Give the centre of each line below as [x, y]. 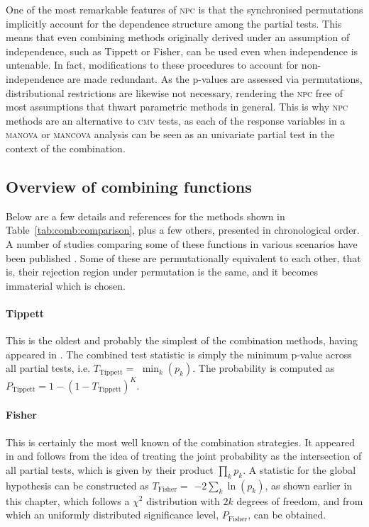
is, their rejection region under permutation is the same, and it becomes [162, 272]
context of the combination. [66, 148]
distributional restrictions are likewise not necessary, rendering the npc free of [174, 92]
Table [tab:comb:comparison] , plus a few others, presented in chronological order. [183, 230]
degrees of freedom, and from [300, 500]
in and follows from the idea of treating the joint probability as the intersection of [184, 456]
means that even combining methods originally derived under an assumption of [178, 37]
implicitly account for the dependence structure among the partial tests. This [174, 23]
